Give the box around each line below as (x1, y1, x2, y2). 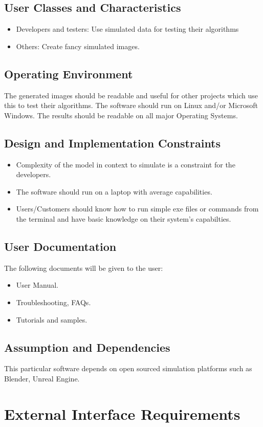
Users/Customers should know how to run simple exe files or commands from (16, 203, 259, 214)
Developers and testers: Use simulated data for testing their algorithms (16, 24, 239, 34)
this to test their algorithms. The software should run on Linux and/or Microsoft (4, 100, 258, 111)
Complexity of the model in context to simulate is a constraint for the (16, 159, 235, 169)
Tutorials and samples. (16, 314, 87, 325)
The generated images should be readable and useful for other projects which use (4, 90, 258, 100)
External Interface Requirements (4, 403, 240, 424)
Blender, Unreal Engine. (4, 373, 80, 383)
